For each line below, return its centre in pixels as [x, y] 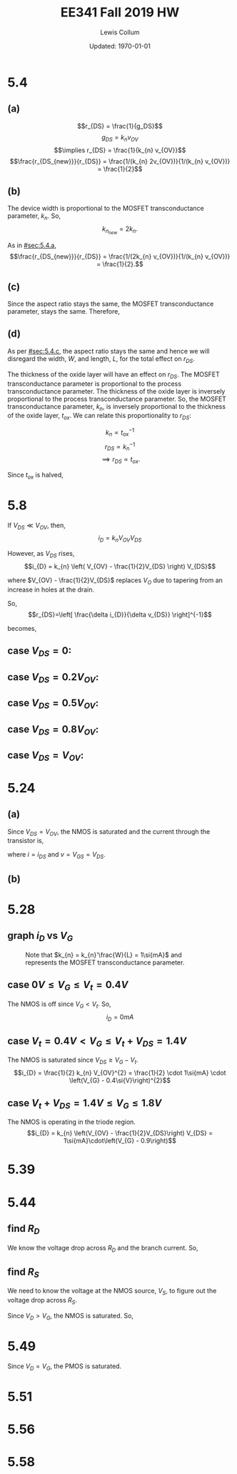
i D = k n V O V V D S [120, 539]
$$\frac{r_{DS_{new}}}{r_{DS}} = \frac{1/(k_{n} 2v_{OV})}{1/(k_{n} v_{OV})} [120, 161]
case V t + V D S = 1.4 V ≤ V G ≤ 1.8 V [85, 1104]
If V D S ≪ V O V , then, [37, 526]
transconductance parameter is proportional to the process [95, 384]
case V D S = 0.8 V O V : [53, 730]
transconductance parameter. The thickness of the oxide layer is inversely [116, 391]
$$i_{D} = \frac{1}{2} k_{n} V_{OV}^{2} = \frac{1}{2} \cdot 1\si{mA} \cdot [120, 1073]
